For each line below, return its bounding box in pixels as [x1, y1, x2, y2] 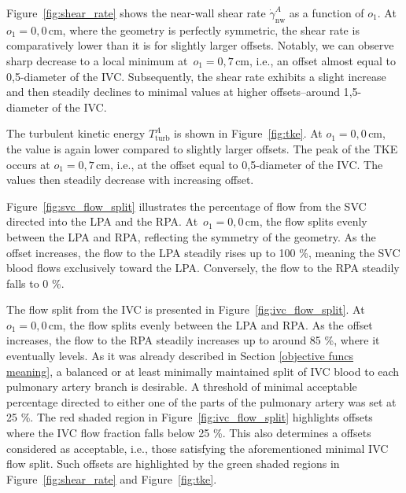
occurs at [6, 156, 50, 172]
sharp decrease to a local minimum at [6, 52, 188, 68]
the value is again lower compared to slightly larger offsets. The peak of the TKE [6, 140, 398, 156]
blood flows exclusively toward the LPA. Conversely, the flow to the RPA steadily [6, 259, 400, 276]
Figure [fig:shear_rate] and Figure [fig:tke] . [6, 470, 217, 487]
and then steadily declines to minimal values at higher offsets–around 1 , [6, 83, 352, 100]
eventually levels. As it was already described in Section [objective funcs [6, 348, 354, 364]
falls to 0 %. [6, 274, 65, 291]
